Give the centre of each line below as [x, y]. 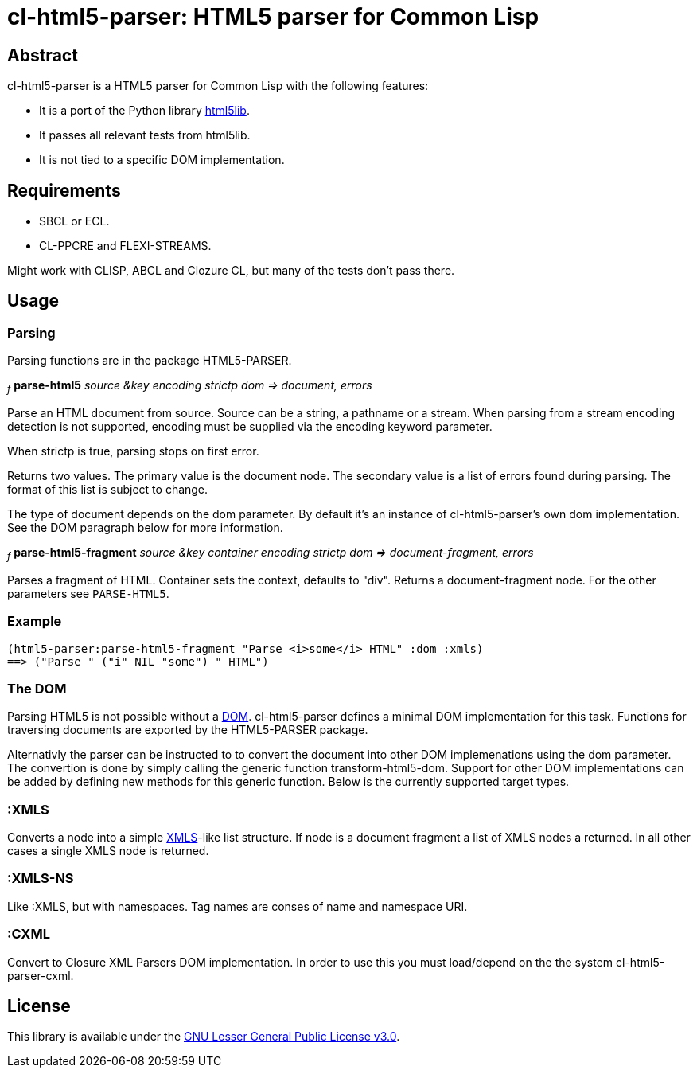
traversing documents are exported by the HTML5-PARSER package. [188, 730]
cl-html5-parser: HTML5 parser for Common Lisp [273, 17]
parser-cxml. [41, 975]
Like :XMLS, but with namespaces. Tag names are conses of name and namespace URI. [238, 906]
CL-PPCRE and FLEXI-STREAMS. [125, 246]
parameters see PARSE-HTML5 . [88, 593]
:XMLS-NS [41, 879]
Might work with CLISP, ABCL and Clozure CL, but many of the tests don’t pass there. [231, 271]
